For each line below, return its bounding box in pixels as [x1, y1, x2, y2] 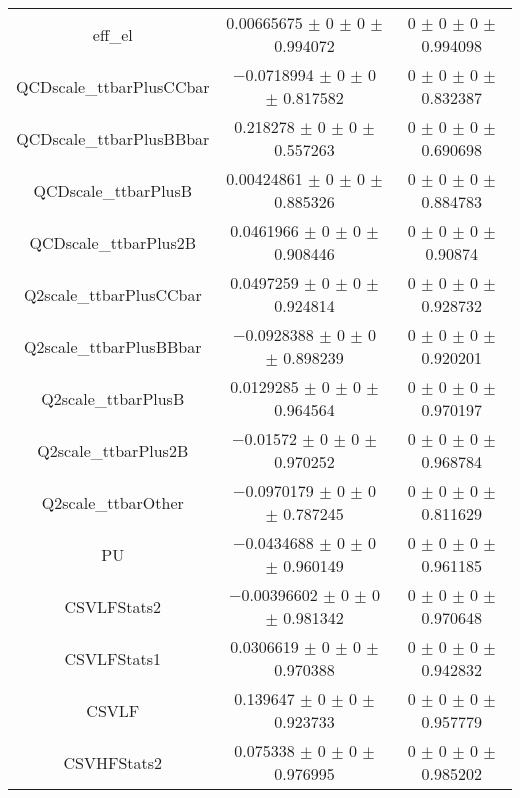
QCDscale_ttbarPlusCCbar [16, 74, 210, 98]
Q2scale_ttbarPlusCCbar [23, 282, 202, 306]
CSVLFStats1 [64, 646, 162, 670]
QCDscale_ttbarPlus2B [29, 230, 197, 254]
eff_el [92, 22, 133, 46]
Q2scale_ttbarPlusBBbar [24, 334, 202, 358]
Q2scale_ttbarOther [41, 490, 184, 514]
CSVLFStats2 [64, 594, 162, 618]
